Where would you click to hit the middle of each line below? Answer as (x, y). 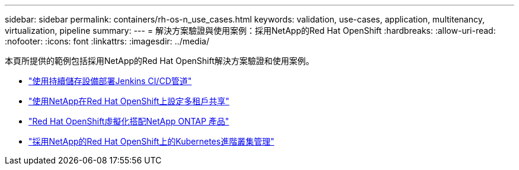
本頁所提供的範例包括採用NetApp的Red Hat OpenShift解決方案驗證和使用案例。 (159, 61)
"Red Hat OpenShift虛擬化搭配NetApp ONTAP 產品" (129, 121)
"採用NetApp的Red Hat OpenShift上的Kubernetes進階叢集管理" (151, 141)
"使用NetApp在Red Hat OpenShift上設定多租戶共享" (129, 101)
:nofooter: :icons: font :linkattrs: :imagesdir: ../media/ (107, 41)
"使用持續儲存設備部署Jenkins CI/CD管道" (110, 81)
